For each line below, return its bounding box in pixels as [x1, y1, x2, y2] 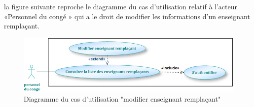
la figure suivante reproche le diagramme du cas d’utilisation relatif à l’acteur [4, 1, 237, 11]
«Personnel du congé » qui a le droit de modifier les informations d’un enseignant [4, 11, 250, 21]
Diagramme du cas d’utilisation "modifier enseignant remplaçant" [24, 94, 221, 104]
